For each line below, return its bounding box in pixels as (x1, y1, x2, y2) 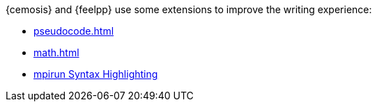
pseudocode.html (33, 25, 114, 37)
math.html (33, 47, 79, 58)
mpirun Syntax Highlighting (33, 68, 158, 80)
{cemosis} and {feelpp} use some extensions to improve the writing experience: (6, 3, 372, 15)
